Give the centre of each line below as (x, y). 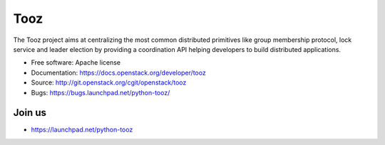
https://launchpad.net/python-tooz (82, 130)
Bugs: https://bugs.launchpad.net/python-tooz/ (101, 92)
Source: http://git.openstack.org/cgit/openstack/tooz (109, 82)
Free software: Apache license (76, 63)
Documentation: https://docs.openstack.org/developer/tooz (118, 72)
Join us (30, 113)
